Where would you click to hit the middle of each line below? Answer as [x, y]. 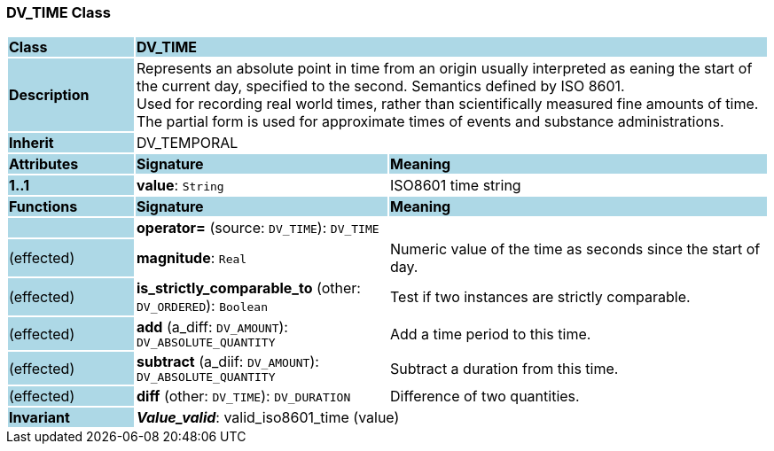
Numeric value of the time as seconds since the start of [575, 249]
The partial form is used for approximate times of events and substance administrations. [430, 122]
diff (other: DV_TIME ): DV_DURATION [243, 397]
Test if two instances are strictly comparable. [540, 297]
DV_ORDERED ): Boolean [202, 306]
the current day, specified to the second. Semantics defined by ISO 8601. [380, 86]
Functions [43, 207]
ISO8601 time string [455, 186]
